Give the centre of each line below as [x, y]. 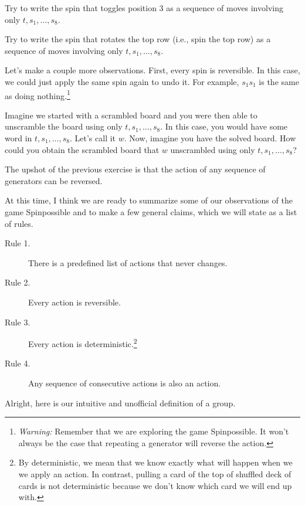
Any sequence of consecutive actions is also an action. [125, 383]
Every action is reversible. [74, 302]
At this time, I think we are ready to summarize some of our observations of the [149, 200]
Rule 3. [18, 322]
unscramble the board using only [64, 126]
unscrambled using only [213, 149]
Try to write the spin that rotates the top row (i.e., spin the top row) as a [138, 39]
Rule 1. [18, 243]
